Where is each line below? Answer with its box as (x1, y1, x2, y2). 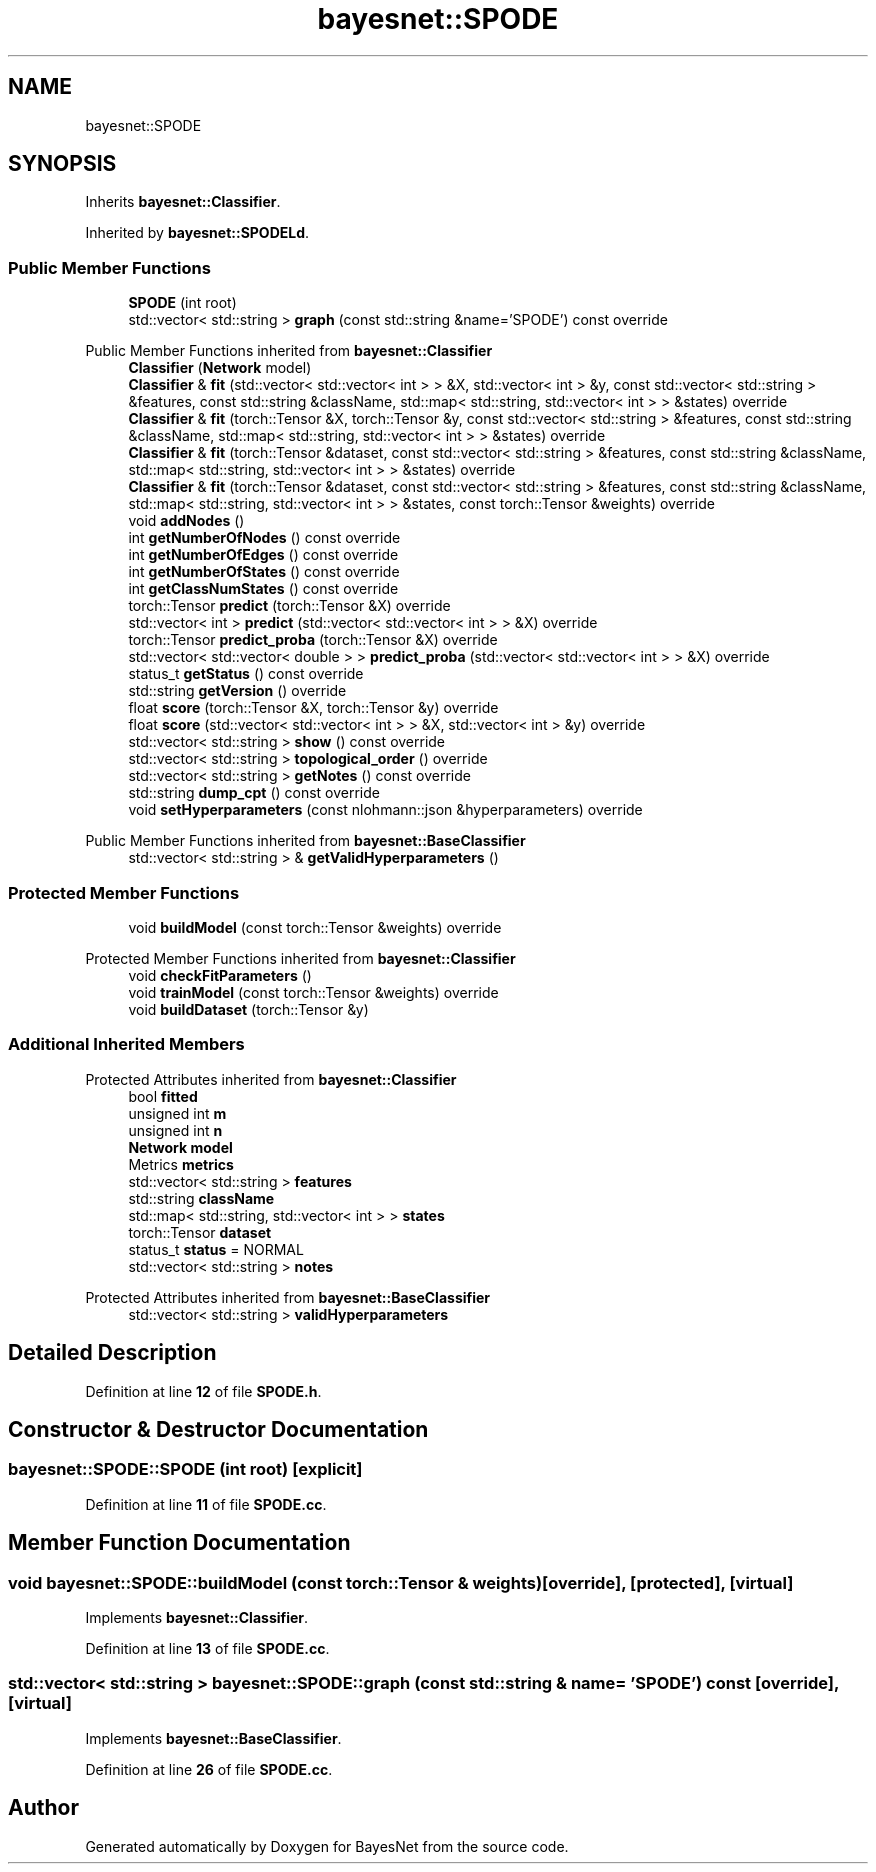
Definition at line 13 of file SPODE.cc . (85, 1639, 330, 1657)
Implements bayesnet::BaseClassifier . (85, 1729, 342, 1747)
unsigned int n (128, 1121, 223, 1139)
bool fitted (128, 1087, 198, 1105)
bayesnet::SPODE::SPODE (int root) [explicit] (8, 1459, 363, 1480)
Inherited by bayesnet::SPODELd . (85, 224, 310, 242)
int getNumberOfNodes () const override (128, 529, 401, 547)
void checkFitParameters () (128, 966, 312, 984)
